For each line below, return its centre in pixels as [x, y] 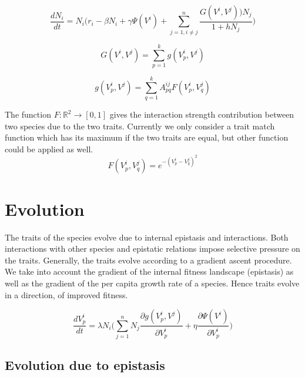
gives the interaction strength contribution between [202, 114]
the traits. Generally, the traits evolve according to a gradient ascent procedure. [148, 260]
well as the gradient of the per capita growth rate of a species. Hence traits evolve [152, 283]
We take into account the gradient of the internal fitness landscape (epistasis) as [149, 271]
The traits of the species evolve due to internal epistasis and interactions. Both [147, 237]
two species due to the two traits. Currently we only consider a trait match [140, 126]
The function [28, 114]
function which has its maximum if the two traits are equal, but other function [147, 137]
